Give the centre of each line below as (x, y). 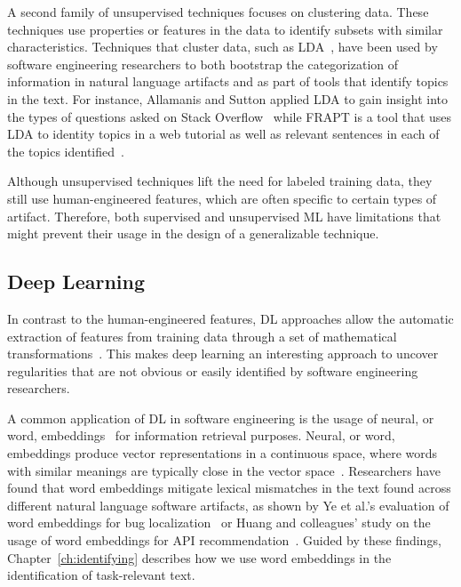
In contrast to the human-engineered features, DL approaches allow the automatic (230, 318)
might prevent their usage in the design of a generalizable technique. (193, 233)
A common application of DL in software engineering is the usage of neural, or (221, 418)
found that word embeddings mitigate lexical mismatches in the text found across (229, 488)
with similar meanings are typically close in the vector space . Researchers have (224, 470)
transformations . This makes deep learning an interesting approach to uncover (223, 354)
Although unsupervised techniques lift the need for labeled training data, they (220, 181)
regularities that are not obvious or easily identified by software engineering (213, 370)
